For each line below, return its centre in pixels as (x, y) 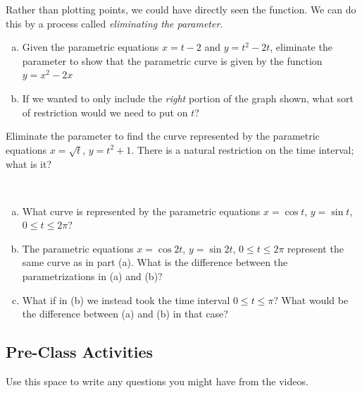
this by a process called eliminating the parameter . (114, 23)
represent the (316, 248)
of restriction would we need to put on (105, 112)
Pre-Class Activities (80, 352)
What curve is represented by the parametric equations (141, 211)
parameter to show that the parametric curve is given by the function (172, 60)
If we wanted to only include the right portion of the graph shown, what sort (188, 98)
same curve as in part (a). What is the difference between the (155, 262)
